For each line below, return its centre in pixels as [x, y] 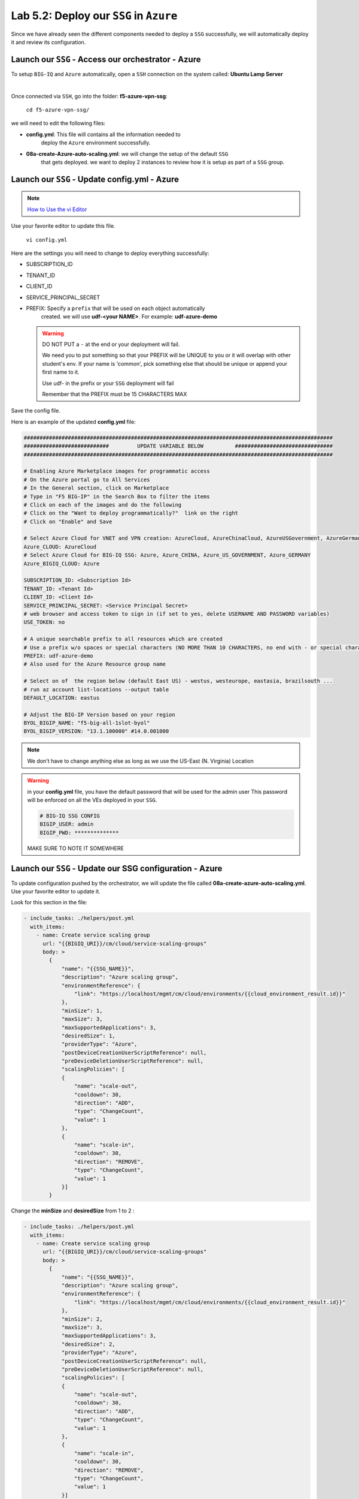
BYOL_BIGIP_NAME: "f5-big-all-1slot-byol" [87, 723]
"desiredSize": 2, [89, 1344]
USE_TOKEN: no [44, 622]
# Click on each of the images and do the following [103, 505]
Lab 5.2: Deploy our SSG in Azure [94, 16]
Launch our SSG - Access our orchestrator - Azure [106, 59]
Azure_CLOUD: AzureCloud [60, 547]
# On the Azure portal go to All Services [87, 479]
